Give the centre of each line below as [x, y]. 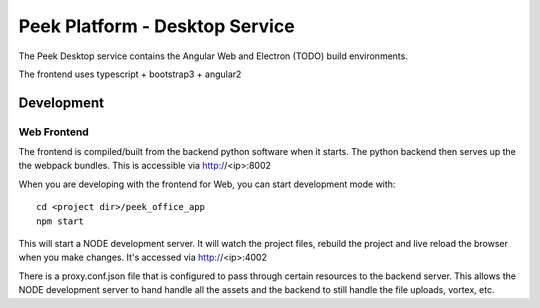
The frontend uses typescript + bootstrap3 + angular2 [130, 74]
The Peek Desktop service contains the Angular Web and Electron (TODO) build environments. [213, 56]
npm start [60, 221]
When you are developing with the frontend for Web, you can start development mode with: [207, 184]
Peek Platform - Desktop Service [156, 26]
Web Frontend [53, 132]
